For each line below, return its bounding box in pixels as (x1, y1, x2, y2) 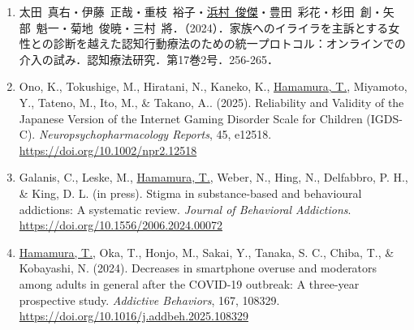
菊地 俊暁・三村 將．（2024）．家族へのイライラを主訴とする (70, 19, 389, 36)
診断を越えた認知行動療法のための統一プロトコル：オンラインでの (53, 35, 406, 52)
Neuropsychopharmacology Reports (38, 126, 209, 143)
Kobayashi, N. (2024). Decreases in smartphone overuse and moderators (19, 259, 377, 276)
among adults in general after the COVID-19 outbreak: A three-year (19, 275, 360, 292)
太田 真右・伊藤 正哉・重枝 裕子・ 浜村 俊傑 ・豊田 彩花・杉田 (19, 3, 355, 19)
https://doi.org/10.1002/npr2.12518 (19, 141, 197, 158)
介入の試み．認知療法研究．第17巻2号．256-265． (19, 50, 278, 67)
